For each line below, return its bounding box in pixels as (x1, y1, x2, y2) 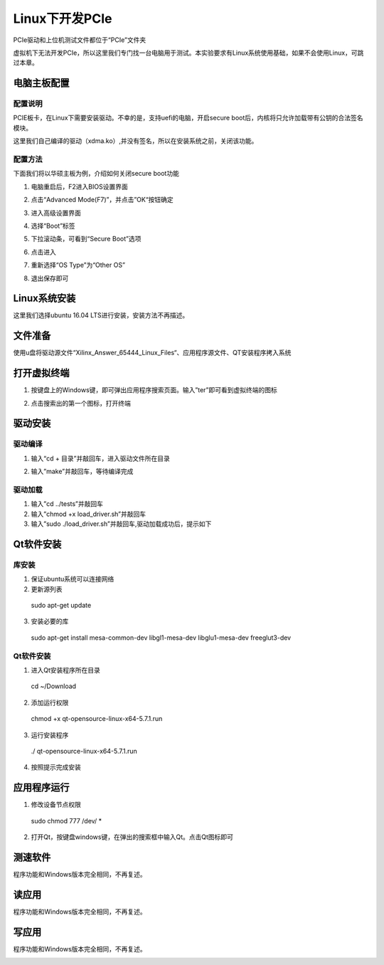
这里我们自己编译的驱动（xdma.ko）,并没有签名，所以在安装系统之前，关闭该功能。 (13, 137, 258, 145)
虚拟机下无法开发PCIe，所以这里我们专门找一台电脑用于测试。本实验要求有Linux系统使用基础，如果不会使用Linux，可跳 (13, 48, 364, 57)
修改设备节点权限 (31, 801, 81, 809)
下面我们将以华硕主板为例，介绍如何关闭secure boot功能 (13, 169, 179, 178)
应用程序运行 (13, 781, 70, 793)
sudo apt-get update (31, 601, 92, 610)
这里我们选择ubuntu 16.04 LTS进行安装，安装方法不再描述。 (13, 311, 189, 320)
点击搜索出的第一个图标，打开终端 (31, 399, 131, 407)
